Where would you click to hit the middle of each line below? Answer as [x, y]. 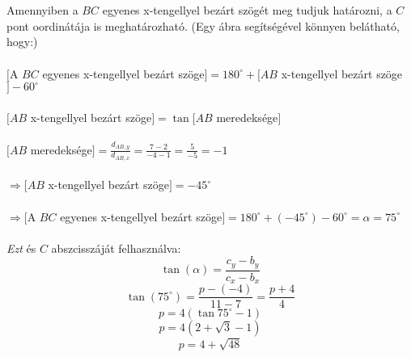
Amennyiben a [42, 10]
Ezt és [21, 248]
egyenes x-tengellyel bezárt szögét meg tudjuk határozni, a [247, 10]
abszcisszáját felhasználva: [116, 248]
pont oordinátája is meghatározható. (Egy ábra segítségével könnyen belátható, [203, 25]
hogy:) [22, 42]
